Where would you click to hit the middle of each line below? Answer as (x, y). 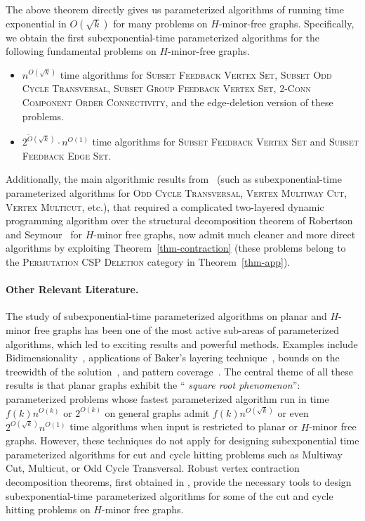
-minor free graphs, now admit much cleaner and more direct (225, 234)
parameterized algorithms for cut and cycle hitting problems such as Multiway (174, 454)
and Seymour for (44, 234)
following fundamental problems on (81, 51)
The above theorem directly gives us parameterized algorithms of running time (175, 9)
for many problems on (160, 23)
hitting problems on (48, 509)
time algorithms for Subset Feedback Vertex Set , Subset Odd (196, 74)
